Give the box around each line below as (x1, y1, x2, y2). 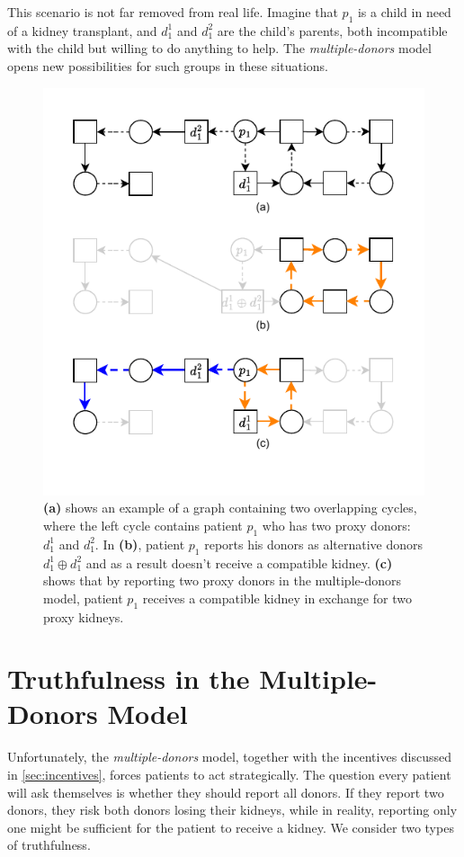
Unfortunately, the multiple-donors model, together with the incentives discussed (7, 747, 452, 766)
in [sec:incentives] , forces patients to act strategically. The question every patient (7, 765, 451, 784)
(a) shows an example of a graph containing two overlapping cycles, (43, 498, 417, 517)
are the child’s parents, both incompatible (217, 21, 448, 40)
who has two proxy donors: (262, 515, 411, 534)
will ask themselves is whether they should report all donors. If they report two (7, 782, 444, 801)
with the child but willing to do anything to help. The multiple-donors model (7, 39, 432, 58)
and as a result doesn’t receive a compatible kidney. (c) (85, 553, 393, 572)
